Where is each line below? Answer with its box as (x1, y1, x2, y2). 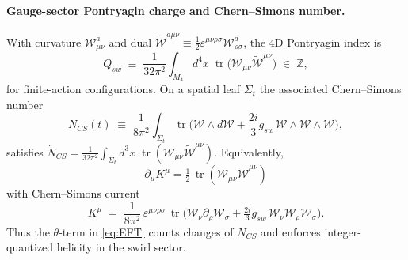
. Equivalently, (214, 143, 284, 160)
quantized (6, 239, 54, 255)
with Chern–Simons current (6, 185, 140, 202)
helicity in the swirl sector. (56, 239, 186, 255)
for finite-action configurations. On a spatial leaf (6, 81, 241, 97)
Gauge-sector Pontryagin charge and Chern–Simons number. (6, 2, 345, 18)
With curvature (6, 33, 82, 50)
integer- (324, 223, 361, 239)
